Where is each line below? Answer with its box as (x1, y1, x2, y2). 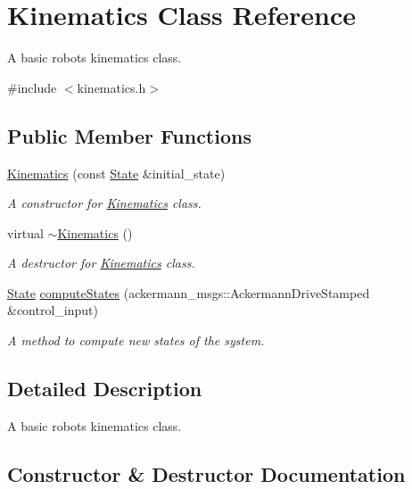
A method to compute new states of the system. (7, 331, 265, 350)
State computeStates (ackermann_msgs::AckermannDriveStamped (7, 283, 370, 302)
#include (7, 78, 57, 96)
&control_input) (7, 301, 98, 319)
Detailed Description (7, 375, 202, 402)
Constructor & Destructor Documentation (7, 460, 406, 487)
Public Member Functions (7, 121, 251, 149)
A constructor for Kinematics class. (7, 194, 202, 212)
